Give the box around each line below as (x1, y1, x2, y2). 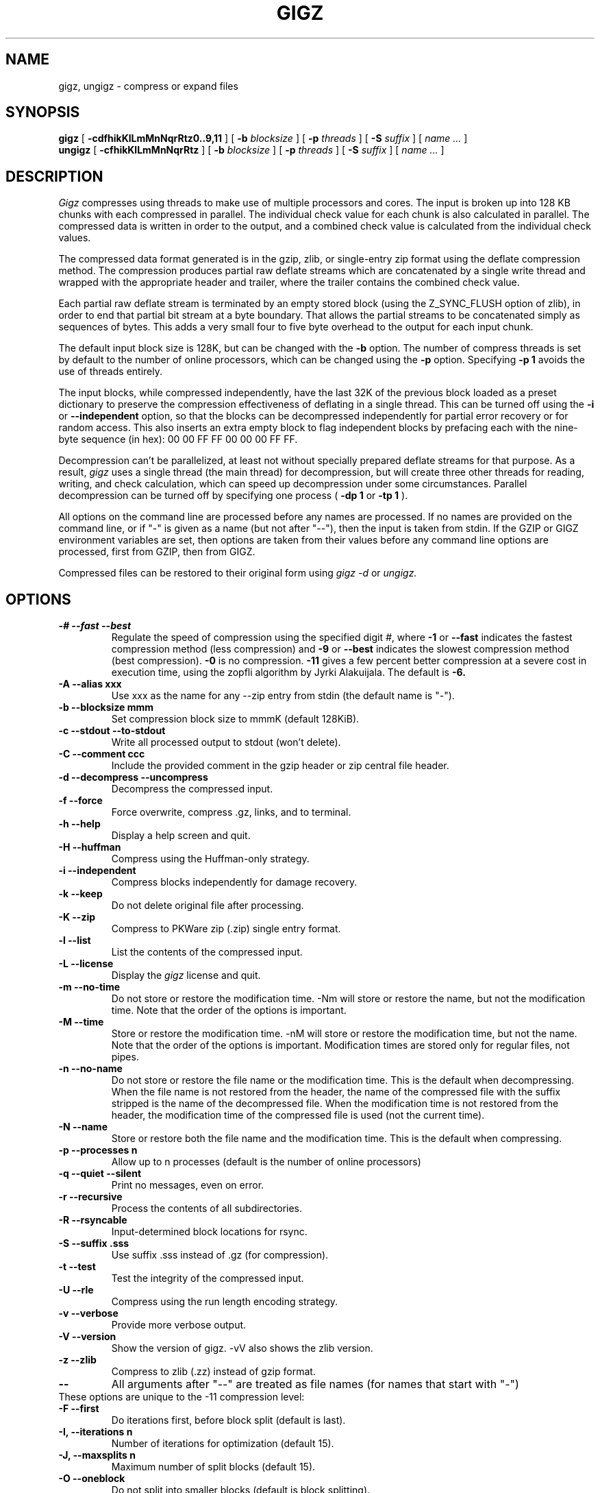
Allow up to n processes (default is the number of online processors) (111, 1156, 421, 1168)
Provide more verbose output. (111, 1319, 247, 1331)
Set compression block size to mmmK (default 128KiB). (111, 713, 360, 725)
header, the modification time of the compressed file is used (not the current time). (111, 1109, 485, 1121)
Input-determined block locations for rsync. (111, 1226, 308, 1238)
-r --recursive (58, 1191, 123, 1203)
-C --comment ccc (58, 748, 145, 760)
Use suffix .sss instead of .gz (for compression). (111, 1249, 329, 1261)
